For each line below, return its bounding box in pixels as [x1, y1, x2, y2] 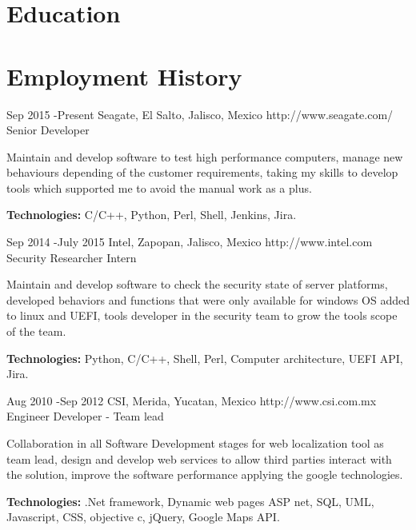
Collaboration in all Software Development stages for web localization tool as [6, 435, 384, 451]
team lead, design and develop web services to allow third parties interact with [6, 450, 392, 467]
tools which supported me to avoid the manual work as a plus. [6, 179, 312, 196]
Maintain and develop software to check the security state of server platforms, [6, 276, 388, 293]
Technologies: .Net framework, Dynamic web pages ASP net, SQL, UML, [6, 492, 374, 509]
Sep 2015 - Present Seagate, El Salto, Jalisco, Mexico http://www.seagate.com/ [6, 106, 394, 122]
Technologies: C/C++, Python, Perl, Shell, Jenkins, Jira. [6, 206, 297, 223]
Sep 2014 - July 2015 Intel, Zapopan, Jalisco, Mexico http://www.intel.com [6, 233, 373, 250]
